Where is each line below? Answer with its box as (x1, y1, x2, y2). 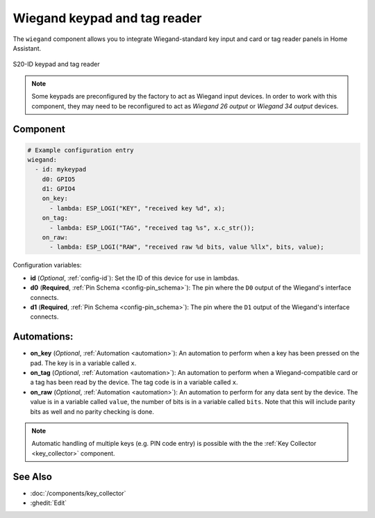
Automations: (12, 331, 74, 343)
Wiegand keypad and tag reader (12, 10, 202, 26)
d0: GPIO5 (42, 175, 76, 183)
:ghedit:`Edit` (30, 499, 67, 507)
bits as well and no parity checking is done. (30, 407, 154, 416)
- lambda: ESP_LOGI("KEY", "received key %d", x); (49, 204, 226, 212)
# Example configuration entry (27, 146, 135, 154)
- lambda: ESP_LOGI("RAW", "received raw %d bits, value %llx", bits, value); (49, 243, 324, 251)
